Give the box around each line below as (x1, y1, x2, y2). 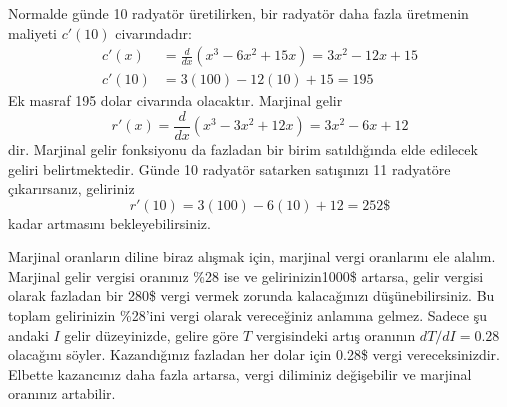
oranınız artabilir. (8, 383, 116, 404)
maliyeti (8, 22, 57, 43)
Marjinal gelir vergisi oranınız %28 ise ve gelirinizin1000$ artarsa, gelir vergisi (8, 265, 484, 286)
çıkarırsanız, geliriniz (8, 178, 135, 199)
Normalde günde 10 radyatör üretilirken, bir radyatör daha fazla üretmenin (8, 3, 469, 23)
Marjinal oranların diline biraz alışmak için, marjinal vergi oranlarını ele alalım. (8, 246, 496, 267)
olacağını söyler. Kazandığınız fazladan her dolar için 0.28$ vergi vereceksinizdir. (8, 344, 500, 365)
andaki (8, 324, 49, 345)
